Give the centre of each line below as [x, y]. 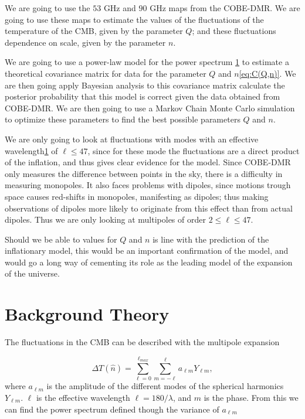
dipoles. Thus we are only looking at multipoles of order [105, 219]
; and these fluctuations [234, 31]
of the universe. [32, 273]
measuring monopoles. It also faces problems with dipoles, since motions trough [148, 185]
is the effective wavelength [83, 397]
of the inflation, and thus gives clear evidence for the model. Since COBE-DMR [148, 162]
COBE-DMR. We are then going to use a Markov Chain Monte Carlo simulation [150, 108]
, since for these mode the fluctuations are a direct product [194, 150]
